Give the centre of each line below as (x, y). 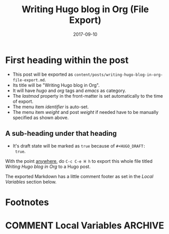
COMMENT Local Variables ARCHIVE (85, 225)
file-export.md (29, 80)
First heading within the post (67, 60)
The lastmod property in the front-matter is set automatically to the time (88, 96)
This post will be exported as (43, 74)
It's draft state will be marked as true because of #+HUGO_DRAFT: (79, 145)
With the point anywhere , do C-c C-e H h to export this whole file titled (79, 161)
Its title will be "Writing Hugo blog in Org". (56, 85)
